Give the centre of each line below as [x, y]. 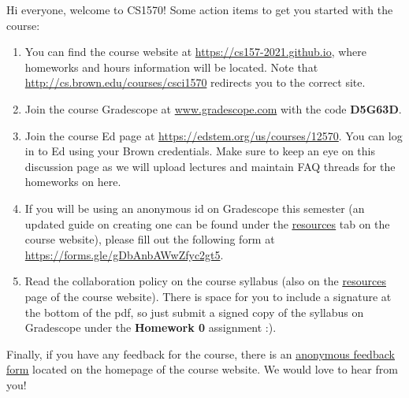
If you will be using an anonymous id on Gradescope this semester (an [195, 208]
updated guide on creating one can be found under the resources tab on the [207, 223]
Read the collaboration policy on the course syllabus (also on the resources [205, 281]
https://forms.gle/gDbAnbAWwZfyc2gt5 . [124, 254]
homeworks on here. [73, 182]
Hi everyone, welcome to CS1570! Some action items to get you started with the [200, 9]
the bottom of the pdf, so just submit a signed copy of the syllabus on [194, 312]
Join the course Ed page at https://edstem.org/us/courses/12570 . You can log [214, 135]
